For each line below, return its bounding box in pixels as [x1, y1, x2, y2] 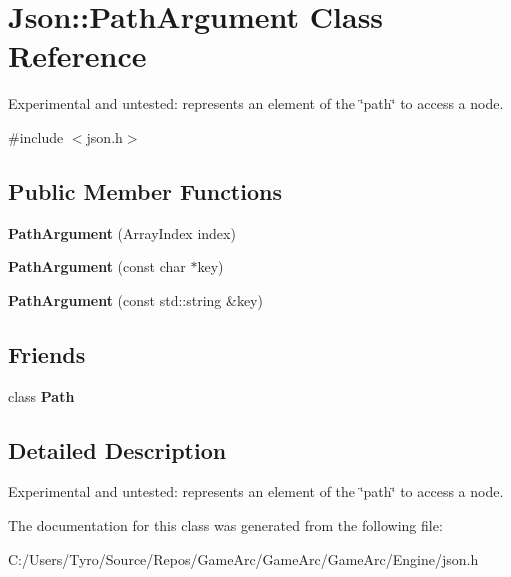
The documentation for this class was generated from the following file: [8, 515, 443, 536]
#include [8, 126, 64, 147]
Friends [8, 338, 86, 369]
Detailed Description [8, 434, 227, 465]
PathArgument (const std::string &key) [8, 289, 263, 310]
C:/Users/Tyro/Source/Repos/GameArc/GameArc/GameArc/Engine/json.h [8, 548, 479, 569]
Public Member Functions [8, 175, 282, 206]
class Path [8, 385, 75, 406]
